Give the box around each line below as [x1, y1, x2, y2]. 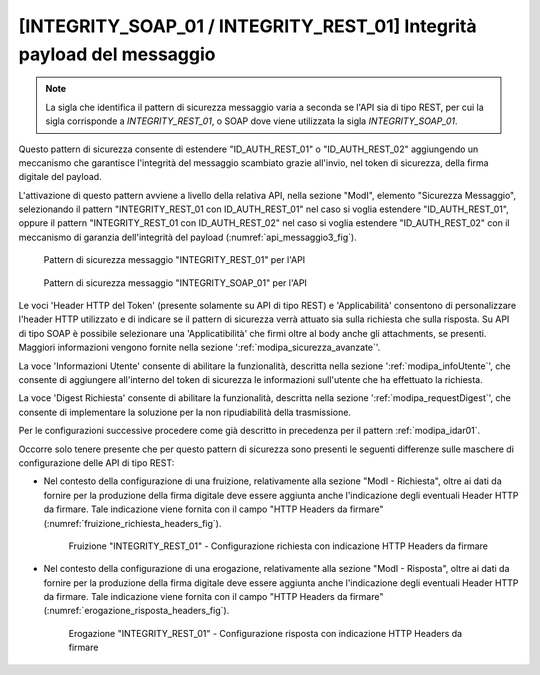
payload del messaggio [18, 43, 216, 65]
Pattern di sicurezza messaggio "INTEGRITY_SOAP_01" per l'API [43, 276, 307, 289]
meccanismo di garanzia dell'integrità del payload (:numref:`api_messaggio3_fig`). [18, 231, 357, 243]
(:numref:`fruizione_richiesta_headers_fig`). [43, 517, 222, 529]
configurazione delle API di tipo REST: [18, 456, 175, 469]
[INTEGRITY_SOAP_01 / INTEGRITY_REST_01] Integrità [18, 15, 477, 37]
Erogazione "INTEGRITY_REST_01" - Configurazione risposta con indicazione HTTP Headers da [68, 627, 463, 639]
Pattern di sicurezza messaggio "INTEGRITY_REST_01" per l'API [43, 254, 306, 266]
